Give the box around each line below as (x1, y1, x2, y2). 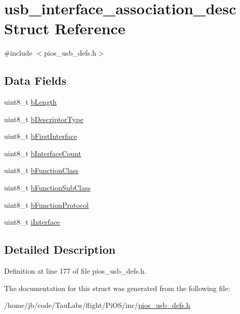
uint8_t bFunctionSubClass (4, 182, 91, 193)
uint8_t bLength (4, 96, 57, 107)
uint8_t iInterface (4, 216, 60, 227)
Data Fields (4, 73, 67, 88)
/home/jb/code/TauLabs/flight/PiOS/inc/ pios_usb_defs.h (4, 300, 190, 310)
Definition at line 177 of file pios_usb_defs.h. (4, 265, 147, 276)
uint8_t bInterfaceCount (4, 148, 81, 158)
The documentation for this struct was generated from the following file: (4, 282, 230, 293)
